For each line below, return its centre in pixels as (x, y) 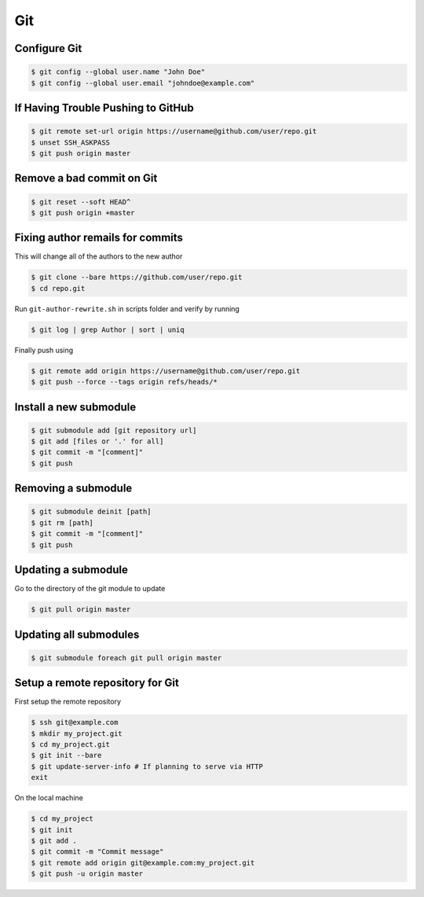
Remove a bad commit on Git (86, 178)
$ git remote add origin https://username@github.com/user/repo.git (166, 371)
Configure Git (48, 48)
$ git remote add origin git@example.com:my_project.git (143, 862)
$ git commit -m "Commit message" (97, 852)
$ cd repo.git (58, 288)
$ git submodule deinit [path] (91, 512)
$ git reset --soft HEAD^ (81, 202)
